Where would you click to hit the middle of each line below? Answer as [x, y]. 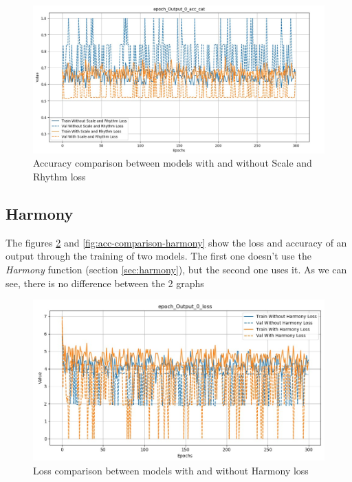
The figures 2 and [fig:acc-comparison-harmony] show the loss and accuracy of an [176, 242]
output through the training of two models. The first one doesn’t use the [158, 256]
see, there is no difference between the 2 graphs [105, 283]
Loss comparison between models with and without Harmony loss [171, 470]
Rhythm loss [59, 177]
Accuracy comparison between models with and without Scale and [173, 163]
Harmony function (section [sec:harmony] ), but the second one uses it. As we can [176, 270]
